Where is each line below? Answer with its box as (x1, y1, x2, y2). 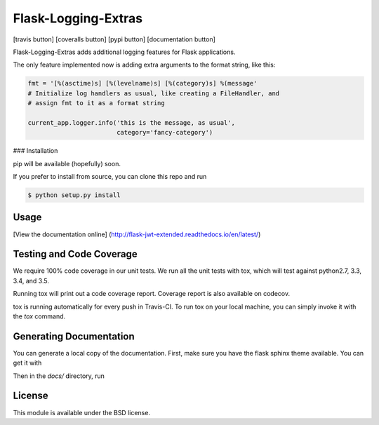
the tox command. (13, 312, 66, 321)
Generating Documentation (13, 330, 135, 342)
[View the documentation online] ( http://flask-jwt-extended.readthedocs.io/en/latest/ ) (13, 230, 261, 238)
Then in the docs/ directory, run (13, 372, 105, 380)
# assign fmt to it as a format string (27, 99, 165, 107)
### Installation (13, 147, 58, 155)
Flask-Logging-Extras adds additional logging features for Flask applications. (13, 48, 236, 56)
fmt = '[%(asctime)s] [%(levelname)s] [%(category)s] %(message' (27, 79, 258, 88)
